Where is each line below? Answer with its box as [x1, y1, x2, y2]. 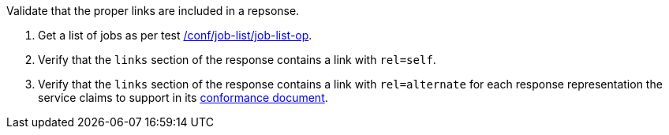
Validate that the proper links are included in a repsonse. [6, 4, 300, 17]
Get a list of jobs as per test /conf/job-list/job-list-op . [38, 28, 312, 42]
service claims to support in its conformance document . [38, 91, 328, 104]
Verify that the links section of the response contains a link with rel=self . [38, 53, 436, 66]
